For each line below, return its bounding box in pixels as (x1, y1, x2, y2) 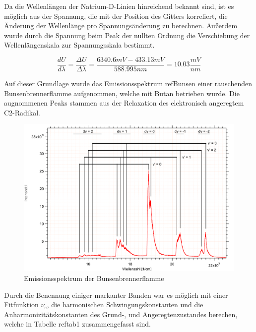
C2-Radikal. (4, 107, 40, 117)
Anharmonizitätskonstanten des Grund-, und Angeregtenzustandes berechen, (4, 309, 238, 319)
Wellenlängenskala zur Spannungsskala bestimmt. (4, 40, 155, 50)
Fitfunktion (4, 299, 39, 310)
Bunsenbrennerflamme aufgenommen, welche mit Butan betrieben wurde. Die (4, 88, 240, 98)
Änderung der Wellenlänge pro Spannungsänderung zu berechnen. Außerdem (4, 20, 238, 31)
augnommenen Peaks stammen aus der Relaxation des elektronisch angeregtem (4, 98, 244, 108)
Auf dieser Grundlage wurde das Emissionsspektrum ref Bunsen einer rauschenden (4, 78, 252, 89)
